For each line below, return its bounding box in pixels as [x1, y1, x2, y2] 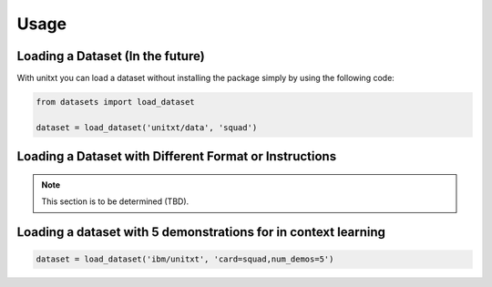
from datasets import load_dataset [36, 97, 195, 108]
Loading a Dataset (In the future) [16, 48, 205, 64]
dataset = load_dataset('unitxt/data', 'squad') [36, 122, 258, 132]
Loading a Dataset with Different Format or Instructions [16, 149, 337, 164]
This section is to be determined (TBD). [41, 196, 190, 207]
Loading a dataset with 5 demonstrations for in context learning [16, 224, 386, 241]
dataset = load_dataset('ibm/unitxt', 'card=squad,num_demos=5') [36, 254, 334, 264]
